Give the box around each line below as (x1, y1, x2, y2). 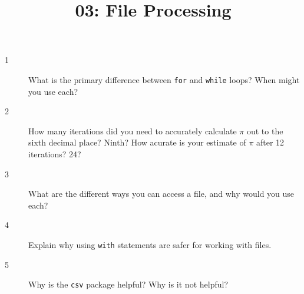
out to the (246, 124, 283, 137)
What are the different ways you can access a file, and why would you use (28, 187, 295, 200)
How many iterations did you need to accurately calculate (28, 124, 237, 137)
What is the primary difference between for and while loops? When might (28, 73, 300, 85)
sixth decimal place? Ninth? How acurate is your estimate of (28, 136, 246, 148)
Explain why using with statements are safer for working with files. (28, 238, 272, 250)
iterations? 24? (28, 148, 81, 160)
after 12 (256, 136, 285, 148)
